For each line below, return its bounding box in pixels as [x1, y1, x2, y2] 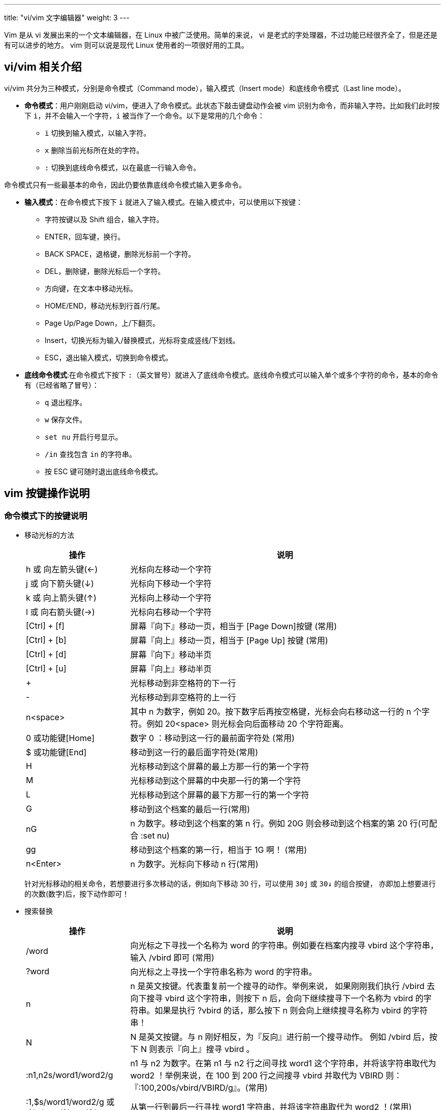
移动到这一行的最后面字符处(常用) [130, 747, 259, 758]
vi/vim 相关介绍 [4, 60, 82, 74]
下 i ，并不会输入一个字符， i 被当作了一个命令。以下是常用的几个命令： [24, 111, 265, 120]
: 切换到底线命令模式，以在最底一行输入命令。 [45, 163, 201, 172]
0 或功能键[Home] [26, 733, 95, 744]
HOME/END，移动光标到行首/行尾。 [45, 301, 165, 310]
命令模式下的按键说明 [4, 510, 87, 521]
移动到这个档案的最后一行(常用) [130, 804, 250, 815]
